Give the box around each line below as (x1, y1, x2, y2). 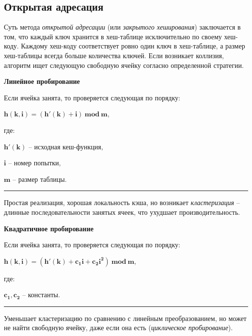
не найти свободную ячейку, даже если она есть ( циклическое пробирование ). (4, 322, 233, 333)
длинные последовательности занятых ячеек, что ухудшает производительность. (4, 207, 240, 217)
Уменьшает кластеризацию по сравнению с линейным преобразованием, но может (4, 313, 247, 323)
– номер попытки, (8, 158, 61, 168)
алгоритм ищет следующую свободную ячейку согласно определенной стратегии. (4, 60, 244, 70)
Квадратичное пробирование (4, 223, 94, 233)
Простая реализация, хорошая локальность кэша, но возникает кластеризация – (4, 197, 240, 208)
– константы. (22, 289, 60, 300)
